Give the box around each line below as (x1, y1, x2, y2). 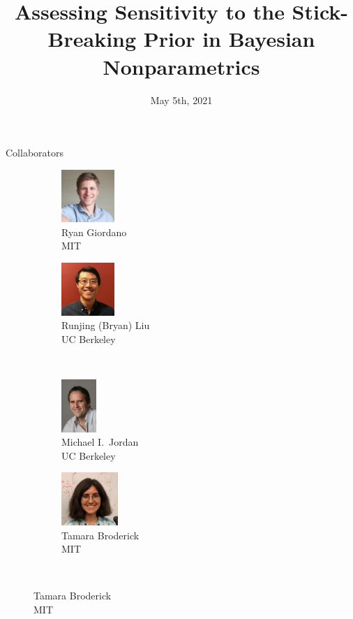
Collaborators (6, 145, 64, 160)
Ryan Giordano (61, 224, 127, 239)
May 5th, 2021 (150, 92, 213, 107)
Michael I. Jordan (61, 435, 139, 449)
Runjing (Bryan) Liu (61, 318, 150, 333)
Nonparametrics (103, 52, 260, 80)
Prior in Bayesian (143, 24, 315, 53)
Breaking (47, 24, 137, 53)
